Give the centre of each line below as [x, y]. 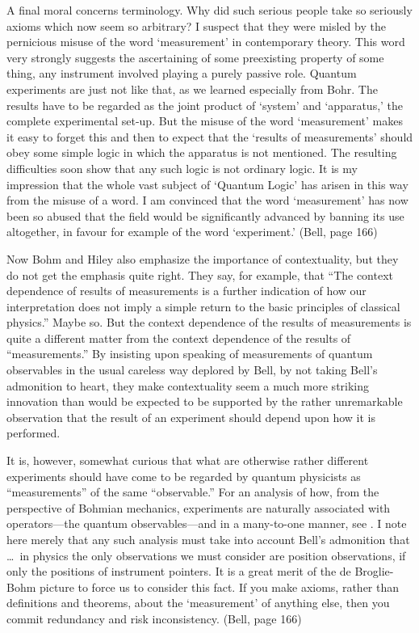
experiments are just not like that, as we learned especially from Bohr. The [192, 89]
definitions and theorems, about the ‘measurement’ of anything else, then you [198, 603]
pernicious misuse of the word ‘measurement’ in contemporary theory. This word [206, 42]
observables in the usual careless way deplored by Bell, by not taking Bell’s [192, 370]
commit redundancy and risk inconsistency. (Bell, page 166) [154, 618]
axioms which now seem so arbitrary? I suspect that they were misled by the [196, 25]
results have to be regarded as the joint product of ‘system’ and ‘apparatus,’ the [205, 105]
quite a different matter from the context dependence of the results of [179, 338]
